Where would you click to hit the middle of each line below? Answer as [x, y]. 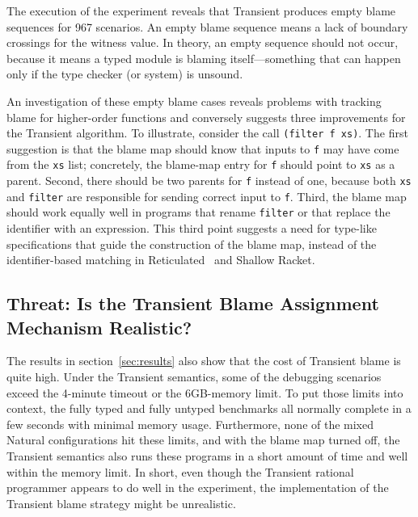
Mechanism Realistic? [99, 327]
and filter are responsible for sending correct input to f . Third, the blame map [207, 196]
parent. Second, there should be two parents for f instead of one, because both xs [209, 181]
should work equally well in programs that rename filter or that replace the [198, 212]
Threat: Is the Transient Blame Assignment [193, 303]
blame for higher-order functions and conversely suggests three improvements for [206, 117]
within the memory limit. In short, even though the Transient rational [180, 471]
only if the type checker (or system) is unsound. [125, 74]
